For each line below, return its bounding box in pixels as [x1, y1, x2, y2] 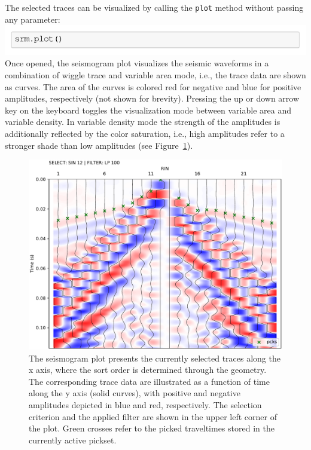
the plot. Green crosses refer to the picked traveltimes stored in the [29, 422, 275, 434]
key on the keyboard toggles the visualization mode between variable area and [5, 103, 291, 116]
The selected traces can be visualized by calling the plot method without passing [5, 1, 304, 13]
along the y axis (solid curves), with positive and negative [29, 387, 240, 399]
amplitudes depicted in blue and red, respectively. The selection [29, 399, 262, 411]
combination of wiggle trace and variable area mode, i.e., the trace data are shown [5, 68, 306, 81]
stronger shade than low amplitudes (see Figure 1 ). [5, 139, 193, 151]
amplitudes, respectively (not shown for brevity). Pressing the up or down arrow [5, 92, 300, 105]
